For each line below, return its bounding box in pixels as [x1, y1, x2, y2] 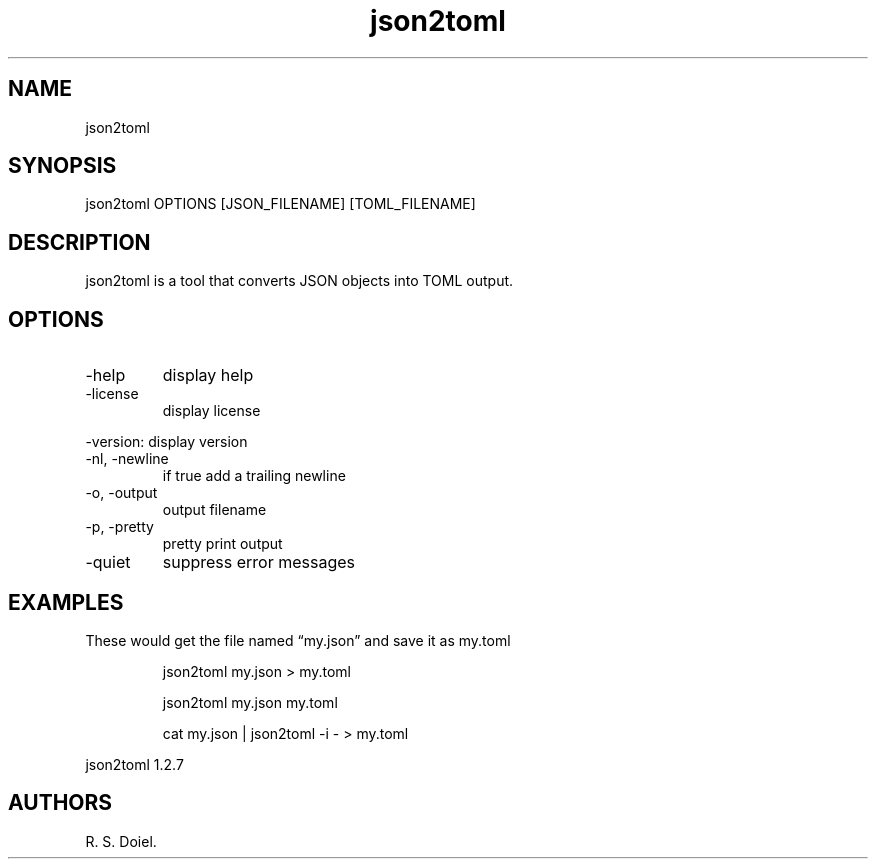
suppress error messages [162, 552, 356, 573]
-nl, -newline [85, 450, 169, 468]
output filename [162, 501, 267, 519]
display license [162, 402, 261, 420]
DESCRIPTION [8, 229, 151, 255]
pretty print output [162, 535, 283, 553]
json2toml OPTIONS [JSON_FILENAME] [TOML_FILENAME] [85, 195, 476, 213]
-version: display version [85, 433, 248, 451]
